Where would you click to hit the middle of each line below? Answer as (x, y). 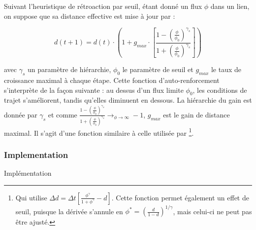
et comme (63, 114)
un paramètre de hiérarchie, (69, 69)
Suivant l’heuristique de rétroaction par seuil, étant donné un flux (103, 6)
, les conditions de (220, 90)
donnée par (21, 114)
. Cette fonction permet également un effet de (180, 197)
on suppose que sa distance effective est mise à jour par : (90, 16)
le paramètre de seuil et (158, 69)
